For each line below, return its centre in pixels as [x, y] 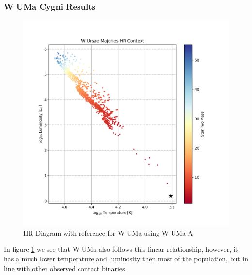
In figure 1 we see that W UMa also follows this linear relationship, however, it [121, 249]
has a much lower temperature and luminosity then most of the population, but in [126, 258]
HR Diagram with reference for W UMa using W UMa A [108, 232]
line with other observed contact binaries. [65, 268]
